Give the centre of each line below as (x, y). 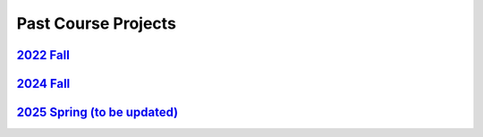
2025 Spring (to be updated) (97, 112)
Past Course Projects (96, 23)
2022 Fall (43, 55)
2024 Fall (43, 84)
